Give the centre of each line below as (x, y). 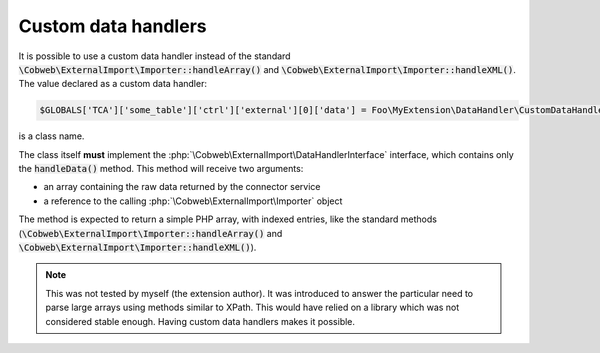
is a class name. (51, 136)
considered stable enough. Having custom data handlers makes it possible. (200, 321)
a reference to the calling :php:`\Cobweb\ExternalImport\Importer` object (193, 201)
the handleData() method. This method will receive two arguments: (161, 169)
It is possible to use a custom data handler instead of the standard (154, 56)
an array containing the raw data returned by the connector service (182, 187)
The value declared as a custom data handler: (112, 84)
